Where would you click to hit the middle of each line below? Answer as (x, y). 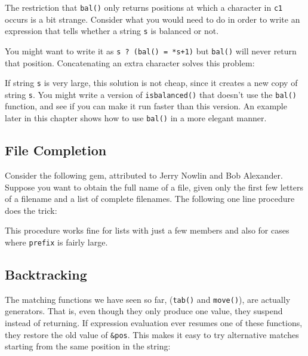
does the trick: (31, 210)
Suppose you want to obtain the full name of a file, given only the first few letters (154, 187)
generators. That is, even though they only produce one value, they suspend (144, 311)
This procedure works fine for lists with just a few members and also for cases (147, 230)
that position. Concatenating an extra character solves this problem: (130, 62)
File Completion (56, 150)
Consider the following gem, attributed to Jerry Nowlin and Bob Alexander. (144, 175)
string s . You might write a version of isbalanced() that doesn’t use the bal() (151, 94)
